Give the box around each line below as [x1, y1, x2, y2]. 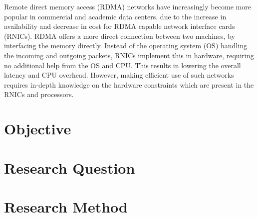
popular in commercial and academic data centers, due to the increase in [4, 11, 227, 21]
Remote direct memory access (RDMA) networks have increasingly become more [4, 1, 251, 11]
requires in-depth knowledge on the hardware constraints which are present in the [4, 79, 254, 90]
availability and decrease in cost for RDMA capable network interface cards [4, 21, 235, 31]
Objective [4, 118, 71, 139]
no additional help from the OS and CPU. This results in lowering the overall [4, 60, 241, 70]
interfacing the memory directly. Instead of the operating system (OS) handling [4, 40, 247, 51]
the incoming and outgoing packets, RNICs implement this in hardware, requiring [4, 50, 254, 60]
